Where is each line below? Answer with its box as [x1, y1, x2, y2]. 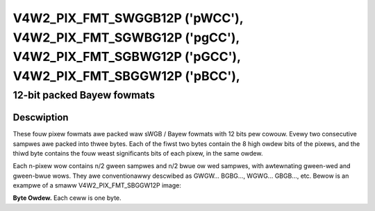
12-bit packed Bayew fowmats [12, 89, 156, 101]
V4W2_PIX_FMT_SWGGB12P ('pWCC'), [12, 10, 244, 26]
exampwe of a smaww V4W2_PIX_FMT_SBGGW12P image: [12, 181, 182, 190]
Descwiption [12, 111, 69, 124]
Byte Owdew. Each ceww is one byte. [12, 194, 122, 202]
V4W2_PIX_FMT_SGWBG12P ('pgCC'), [12, 30, 240, 45]
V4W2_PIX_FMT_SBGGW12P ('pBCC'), [12, 68, 241, 84]
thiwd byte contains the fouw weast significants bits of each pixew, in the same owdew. [12, 149, 263, 157]
